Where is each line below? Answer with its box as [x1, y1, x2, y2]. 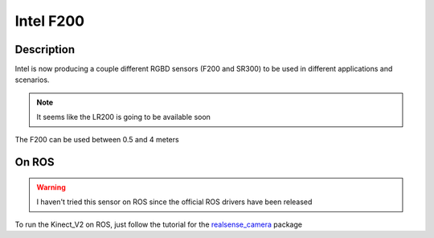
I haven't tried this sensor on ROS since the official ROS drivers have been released [36, 197, 313, 207]
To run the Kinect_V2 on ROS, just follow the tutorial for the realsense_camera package [14, 220, 303, 229]
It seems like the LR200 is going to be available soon [36, 113, 211, 122]
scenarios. [14, 75, 50, 84]
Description [14, 43, 76, 56]
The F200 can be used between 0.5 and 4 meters [14, 134, 180, 144]
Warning [36, 183, 66, 192]
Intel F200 [14, 12, 85, 30]
